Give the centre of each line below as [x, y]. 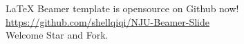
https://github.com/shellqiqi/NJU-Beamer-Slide [107, 21]
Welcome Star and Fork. [57, 35]
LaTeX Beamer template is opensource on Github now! [122, 8]
